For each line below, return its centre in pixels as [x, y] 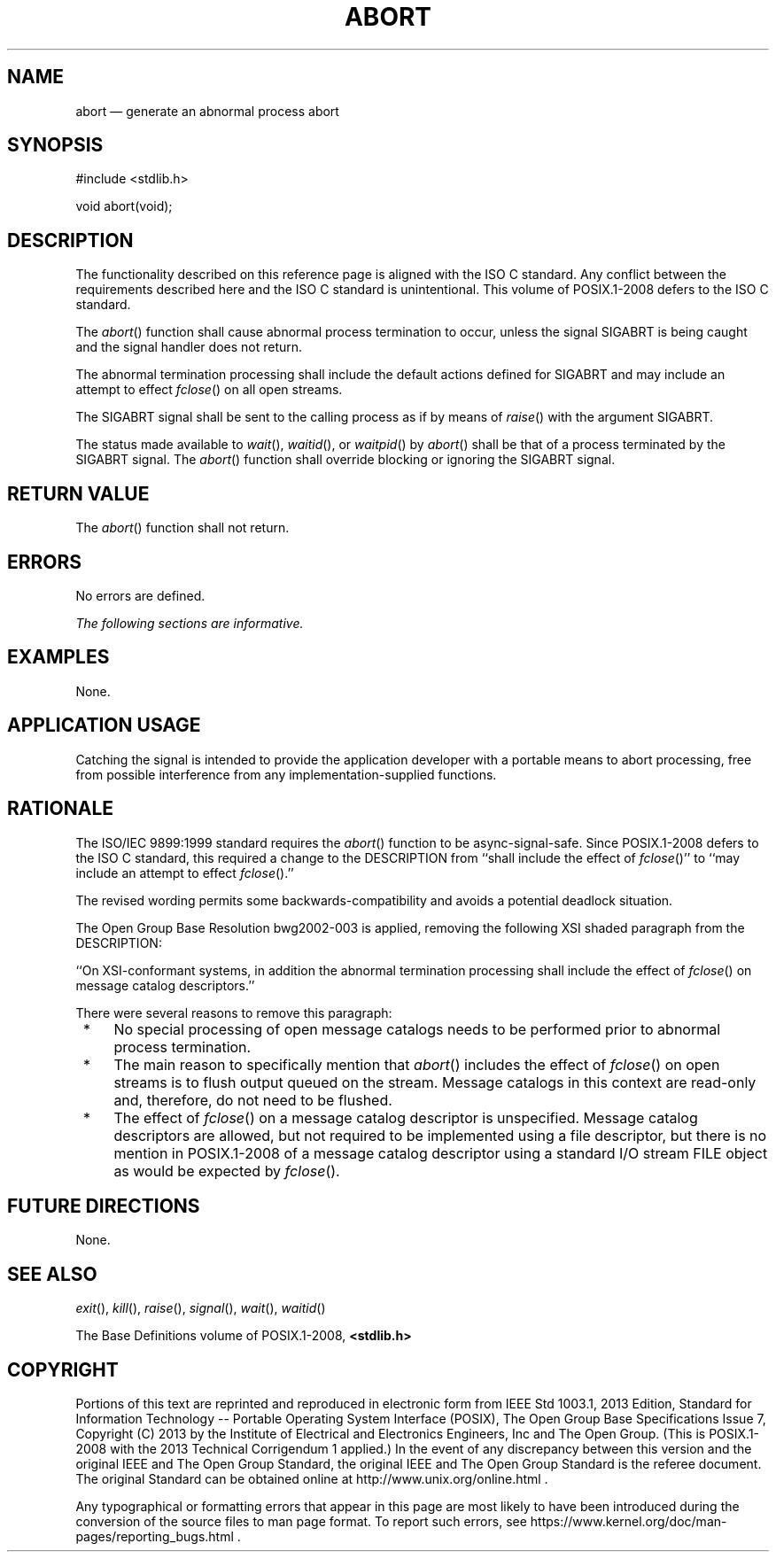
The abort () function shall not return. [182, 528]
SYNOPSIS [55, 145]
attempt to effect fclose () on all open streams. [209, 390]
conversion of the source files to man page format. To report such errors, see [301, 1522]
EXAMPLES [58, 657]
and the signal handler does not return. [189, 347]
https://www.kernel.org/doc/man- [629, 1522]
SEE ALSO [52, 1274]
